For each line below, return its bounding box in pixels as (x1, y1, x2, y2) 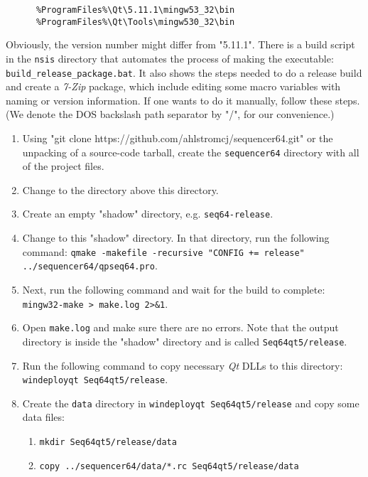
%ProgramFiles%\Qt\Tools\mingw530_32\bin (36, 16, 235, 27)
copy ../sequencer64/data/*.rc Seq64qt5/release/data (39, 461, 299, 471)
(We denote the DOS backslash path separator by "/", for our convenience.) (6, 107, 335, 122)
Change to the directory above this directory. (22, 182, 219, 197)
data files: (22, 409, 65, 424)
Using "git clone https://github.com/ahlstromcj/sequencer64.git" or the (22, 131, 333, 145)
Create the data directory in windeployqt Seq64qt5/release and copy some (22, 395, 359, 410)
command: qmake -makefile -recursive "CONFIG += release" (22, 244, 305, 259)
